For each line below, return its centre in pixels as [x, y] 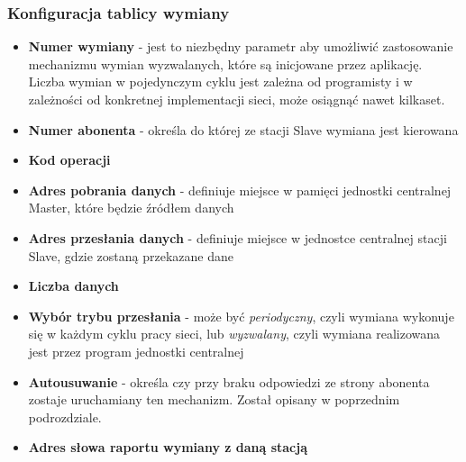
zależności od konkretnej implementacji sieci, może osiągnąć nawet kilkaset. [237, 99]
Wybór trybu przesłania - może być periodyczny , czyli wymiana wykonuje [241, 316]
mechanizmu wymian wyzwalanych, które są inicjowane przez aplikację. [225, 63]
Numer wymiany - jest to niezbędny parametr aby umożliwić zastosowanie [241, 46]
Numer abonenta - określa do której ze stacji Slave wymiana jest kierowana [243, 129]
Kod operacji [69, 160]
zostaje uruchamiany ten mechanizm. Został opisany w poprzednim [214, 399]
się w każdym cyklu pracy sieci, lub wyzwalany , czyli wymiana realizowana [234, 334]
